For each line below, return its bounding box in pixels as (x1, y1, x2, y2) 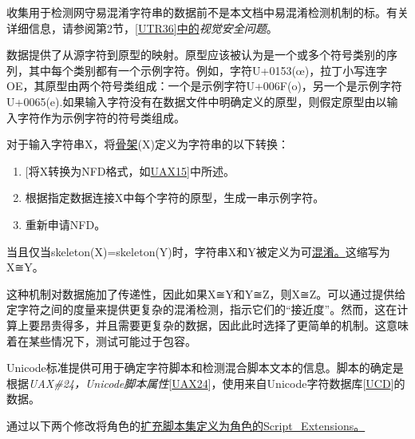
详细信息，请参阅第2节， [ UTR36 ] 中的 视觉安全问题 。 (6, 19, 278, 36)
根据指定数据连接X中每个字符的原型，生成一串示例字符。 (25, 189, 325, 206)
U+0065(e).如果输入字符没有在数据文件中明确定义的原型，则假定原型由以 (6, 93, 387, 109)
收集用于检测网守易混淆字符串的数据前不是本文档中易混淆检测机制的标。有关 (6, 4, 409, 20)
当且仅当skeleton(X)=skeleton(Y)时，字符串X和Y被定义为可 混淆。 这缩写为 (6, 243, 390, 259)
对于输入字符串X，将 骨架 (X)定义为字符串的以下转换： (6, 136, 289, 152)
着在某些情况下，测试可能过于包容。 (6, 332, 196, 349)
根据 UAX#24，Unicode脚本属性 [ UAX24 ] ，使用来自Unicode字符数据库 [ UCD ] (6, 374, 394, 391)
